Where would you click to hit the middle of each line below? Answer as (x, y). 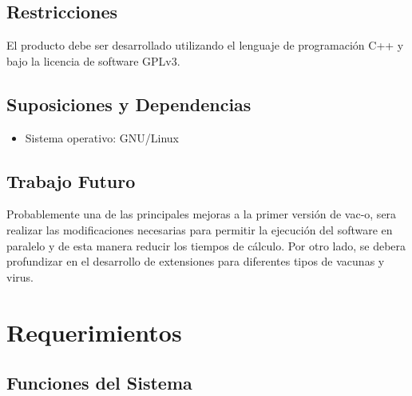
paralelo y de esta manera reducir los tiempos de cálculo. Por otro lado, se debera (206, 245)
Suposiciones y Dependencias (129, 104)
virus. (20, 276)
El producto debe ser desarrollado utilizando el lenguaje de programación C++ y (205, 45)
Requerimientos (94, 332)
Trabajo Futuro (71, 180)
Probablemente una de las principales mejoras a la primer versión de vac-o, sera (202, 214)
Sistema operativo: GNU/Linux (102, 137)
